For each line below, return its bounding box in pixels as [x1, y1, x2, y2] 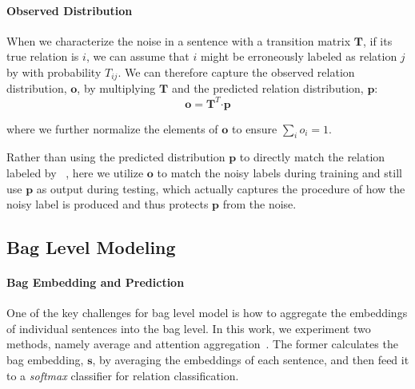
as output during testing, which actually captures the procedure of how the [36, 180, 405, 196]
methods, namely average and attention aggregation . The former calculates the [6, 335, 398, 352]
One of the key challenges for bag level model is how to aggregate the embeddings [6, 304, 408, 321]
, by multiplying [77, 80, 156, 97]
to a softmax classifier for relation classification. [6, 367, 239, 383]
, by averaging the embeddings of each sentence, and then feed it [92, 351, 409, 368]
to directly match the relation [239, 149, 385, 165]
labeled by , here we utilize [6, 164, 144, 181]
